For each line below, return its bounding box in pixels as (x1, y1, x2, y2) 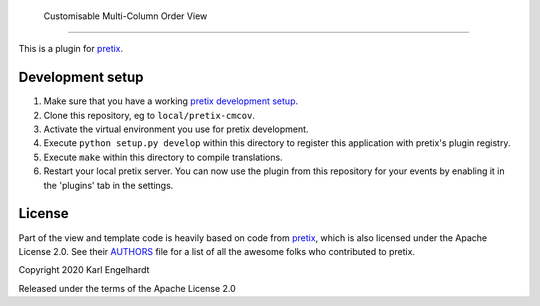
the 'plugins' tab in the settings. (43, 179, 174, 191)
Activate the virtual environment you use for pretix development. (43, 123, 309, 135)
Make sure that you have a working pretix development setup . (43, 95, 299, 107)
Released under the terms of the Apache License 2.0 (18, 282, 237, 294)
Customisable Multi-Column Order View (43, 10, 208, 22)
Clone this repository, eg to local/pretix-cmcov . (43, 109, 255, 121)
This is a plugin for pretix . (18, 43, 124, 55)
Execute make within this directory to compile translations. (43, 151, 284, 163)
